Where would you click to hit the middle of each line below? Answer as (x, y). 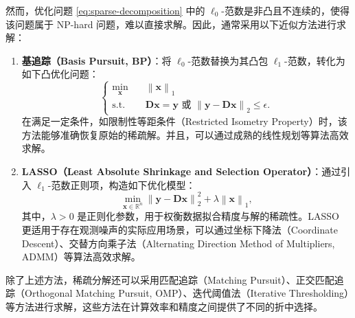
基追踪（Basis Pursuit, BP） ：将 (96, 60)
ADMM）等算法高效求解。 (81, 257)
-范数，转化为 (315, 60)
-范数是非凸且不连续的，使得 (286, 10)
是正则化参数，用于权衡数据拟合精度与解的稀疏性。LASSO (208, 216)
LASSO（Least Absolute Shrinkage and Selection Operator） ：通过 (181, 171)
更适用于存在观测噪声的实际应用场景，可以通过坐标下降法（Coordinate (180, 229)
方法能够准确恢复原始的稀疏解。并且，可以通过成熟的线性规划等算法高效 (185, 134)
